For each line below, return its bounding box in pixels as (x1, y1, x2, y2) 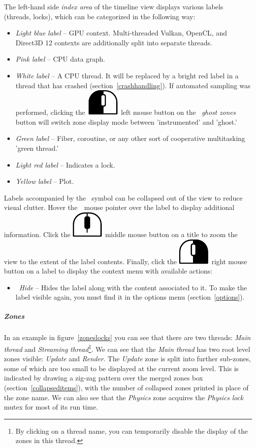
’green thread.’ (15, 142, 59, 153)
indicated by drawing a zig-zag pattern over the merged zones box (4, 373, 203, 383)
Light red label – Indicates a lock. (15, 159, 115, 170)
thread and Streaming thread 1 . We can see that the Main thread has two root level (4, 343, 251, 354)
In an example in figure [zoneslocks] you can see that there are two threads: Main (4, 332, 251, 343)
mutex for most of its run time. (4, 402, 98, 412)
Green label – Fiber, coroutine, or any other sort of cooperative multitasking (15, 133, 245, 143)
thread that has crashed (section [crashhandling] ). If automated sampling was (15, 80, 251, 90)
